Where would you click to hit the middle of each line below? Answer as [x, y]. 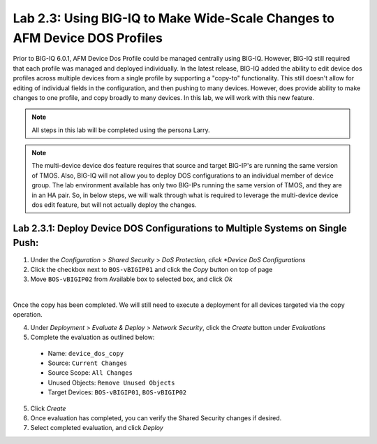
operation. [28, 315]
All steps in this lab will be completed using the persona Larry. [121, 130]
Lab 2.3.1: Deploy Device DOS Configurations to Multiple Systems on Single [180, 228]
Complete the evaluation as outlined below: [93, 337]
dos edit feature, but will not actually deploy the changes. [114, 205]
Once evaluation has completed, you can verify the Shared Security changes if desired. [156, 418]
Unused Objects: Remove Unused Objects [111, 382]
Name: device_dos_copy [86, 353]
